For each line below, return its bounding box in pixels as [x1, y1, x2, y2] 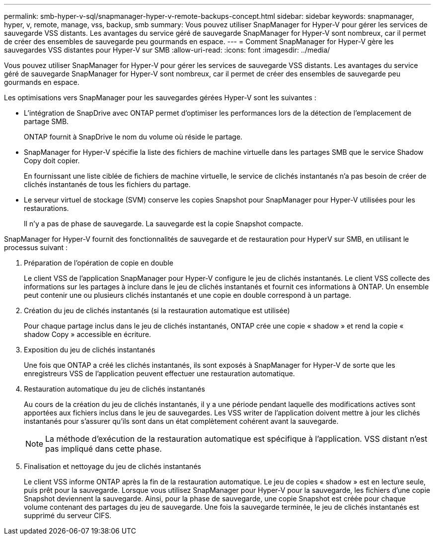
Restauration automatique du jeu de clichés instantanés [24, 385, 205, 393]
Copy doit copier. [24, 156, 80, 165]
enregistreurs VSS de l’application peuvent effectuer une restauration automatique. [24, 369, 295, 378]
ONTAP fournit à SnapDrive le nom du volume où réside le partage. [24, 133, 243, 141]
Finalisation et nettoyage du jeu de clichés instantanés [24, 462, 201, 471]
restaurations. [24, 204, 69, 212]
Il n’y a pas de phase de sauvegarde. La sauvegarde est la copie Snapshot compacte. [24, 219, 303, 228]
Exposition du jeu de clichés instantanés [24, 345, 155, 354]
